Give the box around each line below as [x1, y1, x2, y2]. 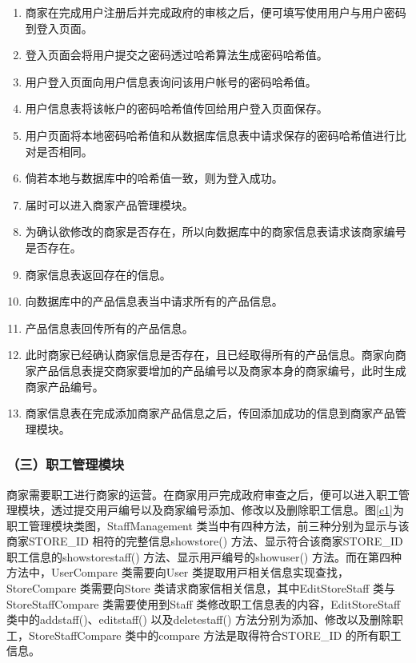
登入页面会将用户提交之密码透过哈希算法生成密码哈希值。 [25, 46, 328, 63]
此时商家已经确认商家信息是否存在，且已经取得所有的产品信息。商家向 [25, 346, 395, 363]
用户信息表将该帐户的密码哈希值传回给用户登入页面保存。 [25, 100, 328, 117]
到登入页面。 [25, 19, 93, 36]
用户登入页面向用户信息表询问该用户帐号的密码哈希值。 [25, 73, 317, 90]
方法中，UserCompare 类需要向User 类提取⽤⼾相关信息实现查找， [6, 564, 350, 581]
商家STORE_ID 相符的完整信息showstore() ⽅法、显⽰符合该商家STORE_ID [6, 533, 403, 549]
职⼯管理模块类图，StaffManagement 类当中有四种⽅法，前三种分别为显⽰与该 [6, 517, 410, 533]
